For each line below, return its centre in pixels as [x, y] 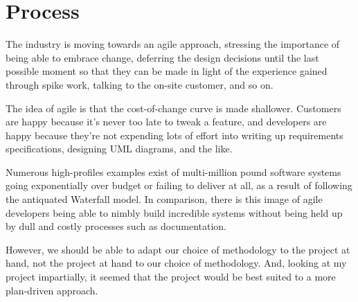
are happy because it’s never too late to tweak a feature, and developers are [166, 122]
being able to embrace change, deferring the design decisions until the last [162, 57]
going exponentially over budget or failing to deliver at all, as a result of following [179, 185]
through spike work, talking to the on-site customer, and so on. [140, 84]
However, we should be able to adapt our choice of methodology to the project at [178, 249]
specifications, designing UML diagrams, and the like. [119, 149]
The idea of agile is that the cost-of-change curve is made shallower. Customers [173, 108]
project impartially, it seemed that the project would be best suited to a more [171, 277]
